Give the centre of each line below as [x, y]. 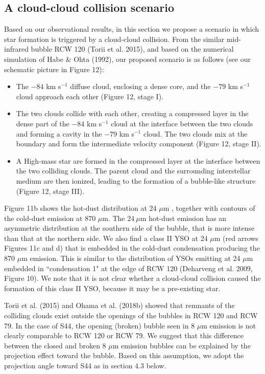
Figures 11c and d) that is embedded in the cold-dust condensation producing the [132, 248]
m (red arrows [236, 238]
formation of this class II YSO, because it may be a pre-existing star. [112, 288]
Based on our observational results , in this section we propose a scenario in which [132, 29]
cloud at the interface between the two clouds [182, 123]
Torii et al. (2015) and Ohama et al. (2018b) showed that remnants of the [119, 305]
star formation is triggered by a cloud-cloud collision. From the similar [114, 39]
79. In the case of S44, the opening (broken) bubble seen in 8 [100, 325]
